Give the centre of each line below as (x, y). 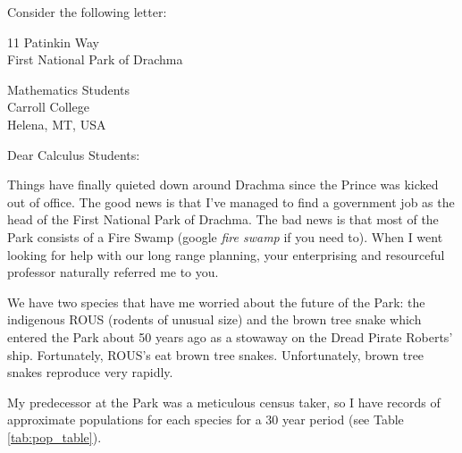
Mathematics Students (69, 89)
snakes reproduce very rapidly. (90, 372)
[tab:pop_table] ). (55, 436)
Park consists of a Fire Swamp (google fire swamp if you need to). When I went (225, 236)
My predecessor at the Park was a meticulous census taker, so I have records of (224, 402)
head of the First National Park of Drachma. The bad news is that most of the (223, 219)
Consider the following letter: (87, 12)
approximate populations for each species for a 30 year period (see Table (206, 419)
